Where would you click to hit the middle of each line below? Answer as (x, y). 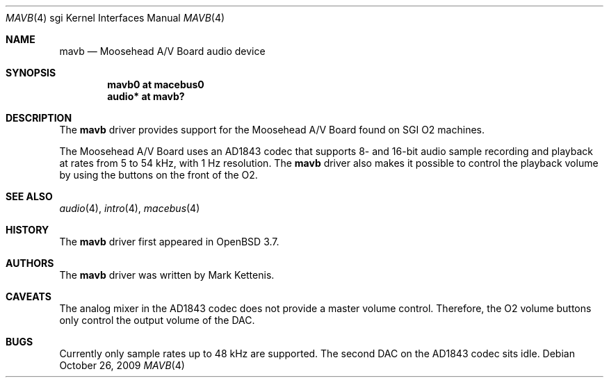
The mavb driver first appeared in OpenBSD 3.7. (169, 242)
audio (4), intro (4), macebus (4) (130, 208)
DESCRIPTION (39, 118)
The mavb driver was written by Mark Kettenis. (167, 275)
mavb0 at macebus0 (156, 84)
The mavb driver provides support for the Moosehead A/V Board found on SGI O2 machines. (272, 130)
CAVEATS (29, 296)
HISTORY (27, 230)
